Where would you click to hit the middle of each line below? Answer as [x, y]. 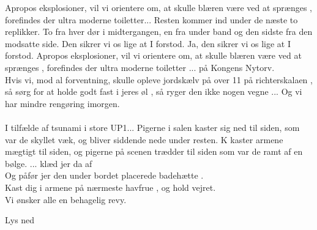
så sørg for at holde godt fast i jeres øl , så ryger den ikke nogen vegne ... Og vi [154, 91]
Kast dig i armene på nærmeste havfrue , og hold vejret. [110, 187]
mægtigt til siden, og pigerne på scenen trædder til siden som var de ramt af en [154, 151]
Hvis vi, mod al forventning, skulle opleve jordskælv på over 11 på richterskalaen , [159, 79]
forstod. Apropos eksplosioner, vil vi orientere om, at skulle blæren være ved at [153, 55]
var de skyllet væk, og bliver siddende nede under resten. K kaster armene [144, 139]
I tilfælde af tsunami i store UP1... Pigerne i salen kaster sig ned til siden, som [152, 127]
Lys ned [20, 220]
